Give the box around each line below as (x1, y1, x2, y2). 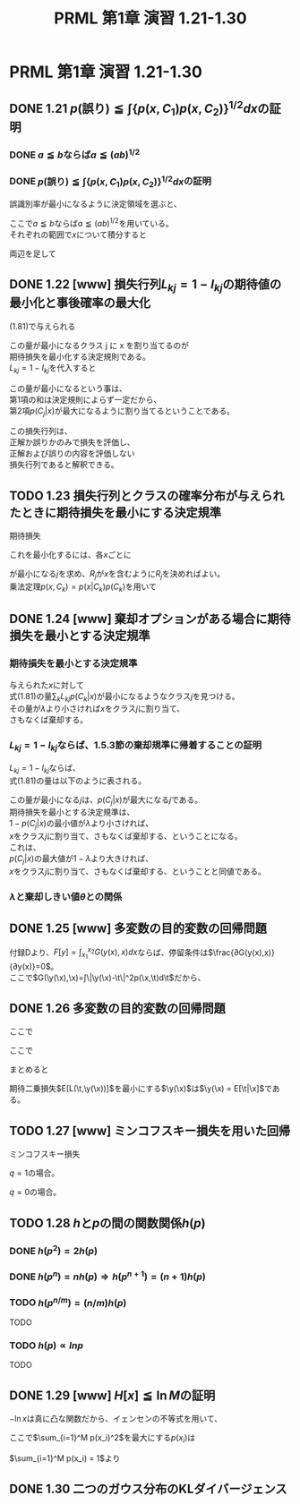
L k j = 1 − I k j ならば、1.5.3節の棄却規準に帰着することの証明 (9, 739, 262, 753)
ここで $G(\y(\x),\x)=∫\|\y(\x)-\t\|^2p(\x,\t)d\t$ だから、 (9, 972, 206, 983)
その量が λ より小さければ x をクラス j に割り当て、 (9, 704, 185, 714)
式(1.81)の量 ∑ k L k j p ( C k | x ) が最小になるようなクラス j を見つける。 (9, 690, 240, 704)
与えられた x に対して (9, 679, 85, 690)
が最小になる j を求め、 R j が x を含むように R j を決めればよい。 (9, 568, 226, 582)
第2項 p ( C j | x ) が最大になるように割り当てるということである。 (9, 405, 236, 418)
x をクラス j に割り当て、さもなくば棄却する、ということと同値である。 (9, 866, 266, 877)
